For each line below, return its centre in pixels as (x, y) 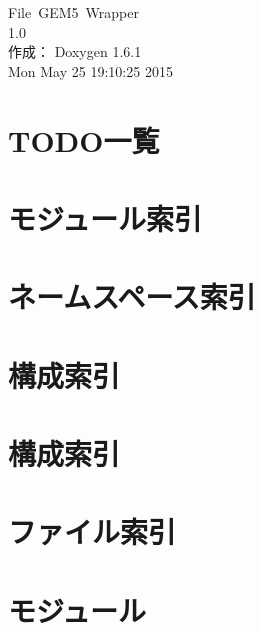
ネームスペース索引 (132, 296)
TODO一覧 (84, 139)
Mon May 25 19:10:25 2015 (90, 70)
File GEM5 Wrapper (73, 12)
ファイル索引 (92, 531)
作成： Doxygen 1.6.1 (75, 51)
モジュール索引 (105, 217)
